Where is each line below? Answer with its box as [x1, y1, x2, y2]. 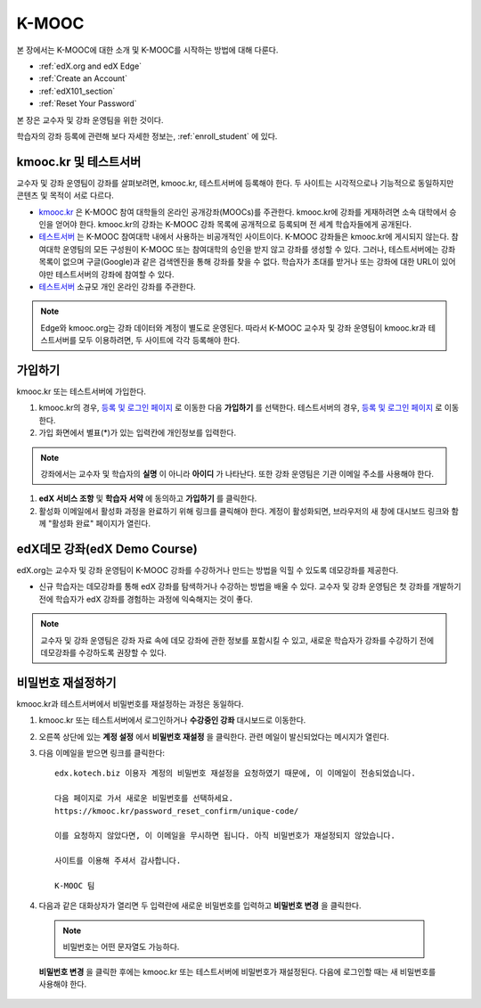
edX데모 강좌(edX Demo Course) [16, 541, 198, 556]
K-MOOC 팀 [54, 881, 95, 890]
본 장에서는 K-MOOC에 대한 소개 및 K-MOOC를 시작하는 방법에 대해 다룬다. [16, 45, 279, 55]
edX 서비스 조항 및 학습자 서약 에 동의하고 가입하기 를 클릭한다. [38, 493, 257, 504]
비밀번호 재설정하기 [16, 675, 117, 690]
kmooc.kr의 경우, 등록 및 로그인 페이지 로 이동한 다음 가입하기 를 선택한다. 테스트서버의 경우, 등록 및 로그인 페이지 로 [38, 402, 443, 414]
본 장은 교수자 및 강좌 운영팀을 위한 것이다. [16, 114, 164, 125]
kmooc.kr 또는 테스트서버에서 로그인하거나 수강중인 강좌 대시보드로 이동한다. [38, 715, 306, 725]
